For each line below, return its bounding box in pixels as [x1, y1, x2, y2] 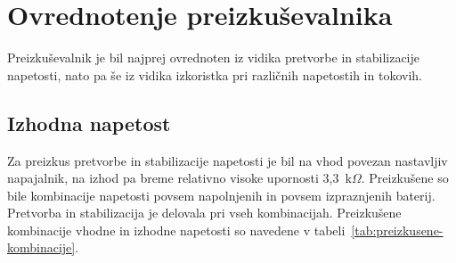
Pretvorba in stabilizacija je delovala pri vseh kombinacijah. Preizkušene [7, 203, 402, 222]
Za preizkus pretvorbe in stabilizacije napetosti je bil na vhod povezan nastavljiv [7, 151, 448, 169]
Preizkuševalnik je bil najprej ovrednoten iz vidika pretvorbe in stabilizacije [7, 48, 419, 67]
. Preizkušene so [361, 168, 449, 187]
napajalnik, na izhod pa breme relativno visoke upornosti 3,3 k [7, 168, 352, 187]
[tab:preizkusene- [351, 220, 444, 239]
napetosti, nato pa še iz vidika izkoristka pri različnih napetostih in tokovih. [7, 65, 422, 84]
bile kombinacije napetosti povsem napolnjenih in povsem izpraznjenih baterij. [7, 185, 436, 204]
